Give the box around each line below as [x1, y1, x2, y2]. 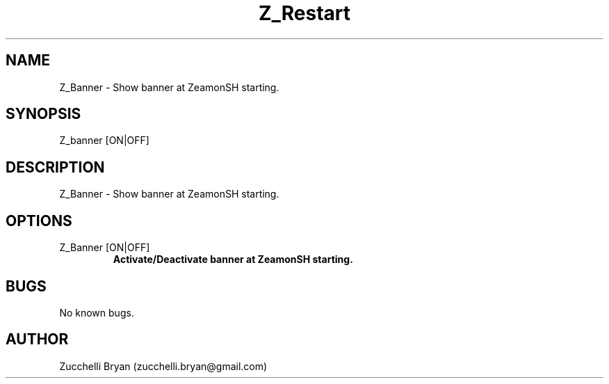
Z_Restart [258, 1, 351, 25]
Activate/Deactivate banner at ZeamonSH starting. [113, 253, 353, 266]
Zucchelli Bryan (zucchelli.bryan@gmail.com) [59, 360, 268, 372]
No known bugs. [59, 306, 134, 319]
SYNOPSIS [6, 105, 81, 123]
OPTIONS [6, 211, 72, 230]
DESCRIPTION [6, 158, 105, 176]
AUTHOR [6, 330, 69, 349]
